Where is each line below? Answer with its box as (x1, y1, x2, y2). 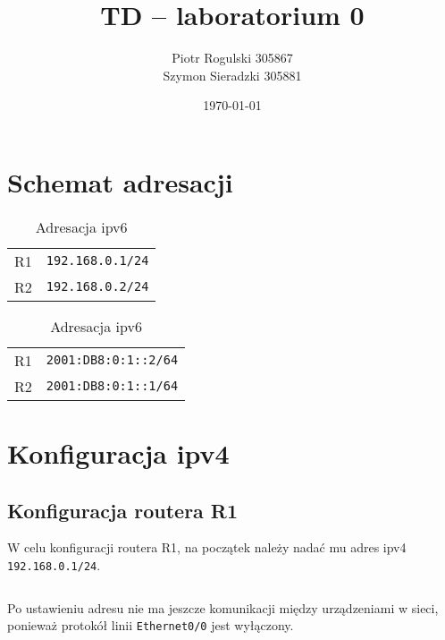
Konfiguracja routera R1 (7, 496, 239, 524)
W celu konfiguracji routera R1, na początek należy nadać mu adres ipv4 (7, 538, 407, 557)
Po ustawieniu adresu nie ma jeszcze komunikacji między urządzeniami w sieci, (7, 598, 439, 617)
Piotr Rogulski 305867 (172, 48, 293, 67)
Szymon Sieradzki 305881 (163, 65, 302, 84)
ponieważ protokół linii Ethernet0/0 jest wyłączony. (7, 616, 294, 635)
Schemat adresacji (7, 163, 233, 200)
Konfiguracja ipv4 (7, 435, 230, 472)
